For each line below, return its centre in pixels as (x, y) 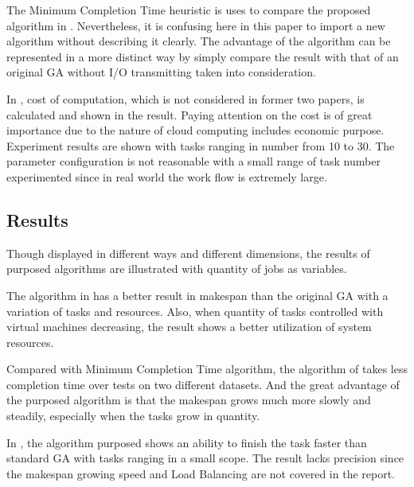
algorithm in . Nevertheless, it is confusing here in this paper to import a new (196, 25)
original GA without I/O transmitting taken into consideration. (161, 72)
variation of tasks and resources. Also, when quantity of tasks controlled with (195, 311)
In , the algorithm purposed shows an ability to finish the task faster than (187, 442)
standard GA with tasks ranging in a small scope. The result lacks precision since (205, 458)
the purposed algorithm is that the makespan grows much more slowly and (189, 400)
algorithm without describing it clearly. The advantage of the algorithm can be (199, 41)
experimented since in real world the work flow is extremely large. (167, 176)
